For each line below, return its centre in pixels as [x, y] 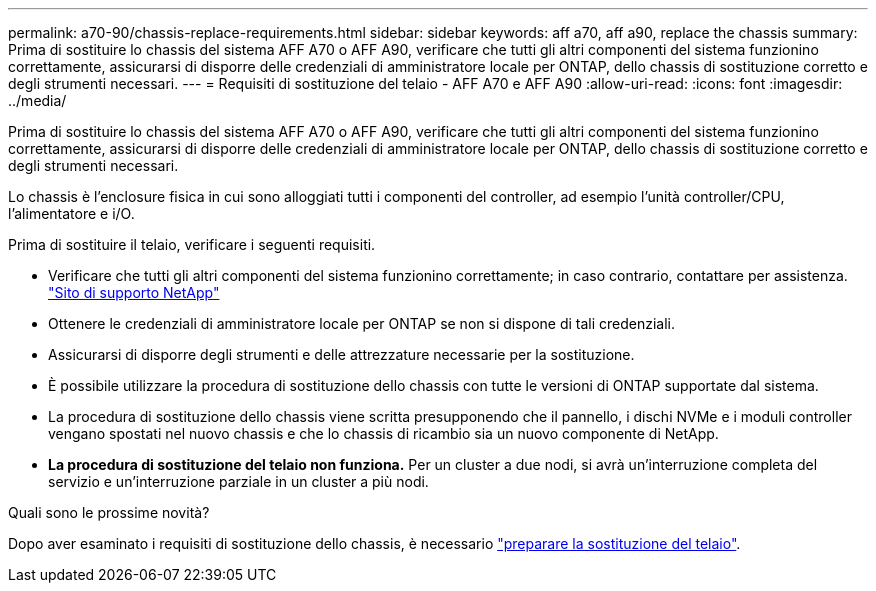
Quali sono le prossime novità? [109, 512]
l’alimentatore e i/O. [71, 213]
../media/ [37, 100]
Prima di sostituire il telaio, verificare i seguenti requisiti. [192, 244]
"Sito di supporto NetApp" [134, 292]
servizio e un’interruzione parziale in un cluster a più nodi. [238, 481]
